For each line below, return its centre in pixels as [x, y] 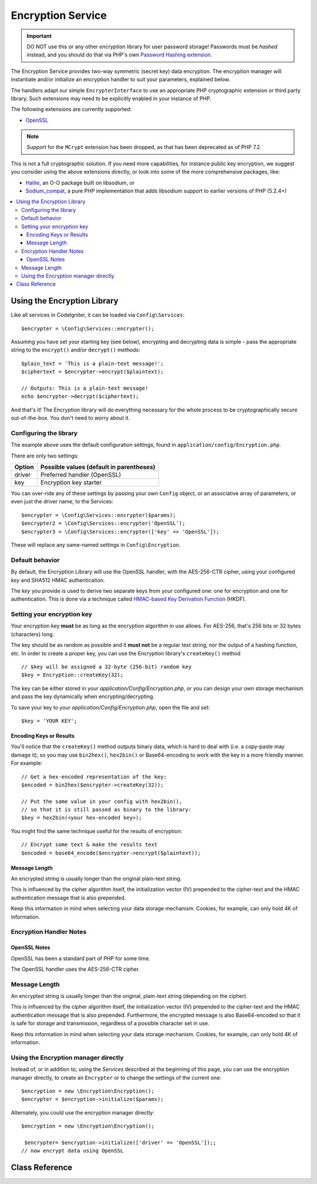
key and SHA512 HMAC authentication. [58, 580]
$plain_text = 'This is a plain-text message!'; [92, 363]
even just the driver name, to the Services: [62, 502]
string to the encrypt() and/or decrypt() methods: [75, 350]
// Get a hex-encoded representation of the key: [94, 777]
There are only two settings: [45, 456]
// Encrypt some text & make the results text [90, 845]
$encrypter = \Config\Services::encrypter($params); [99, 515]
